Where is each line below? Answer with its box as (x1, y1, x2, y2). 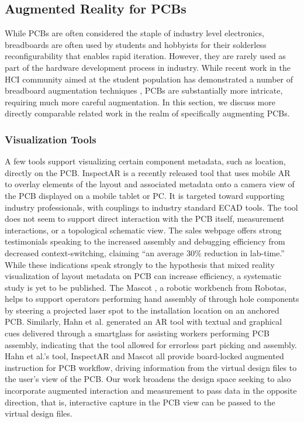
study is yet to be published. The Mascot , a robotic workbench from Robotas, (5, 281, 287, 293)
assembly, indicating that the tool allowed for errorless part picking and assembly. (5, 338, 298, 350)
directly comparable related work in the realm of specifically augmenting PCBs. (5, 107, 290, 119)
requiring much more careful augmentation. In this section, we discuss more (5, 95, 275, 108)
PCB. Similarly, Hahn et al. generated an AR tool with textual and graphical (5, 315, 282, 328)
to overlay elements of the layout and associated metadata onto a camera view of (5, 178, 295, 190)
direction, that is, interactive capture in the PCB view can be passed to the (5, 396, 275, 408)
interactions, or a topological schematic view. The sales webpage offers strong (5, 223, 282, 236)
